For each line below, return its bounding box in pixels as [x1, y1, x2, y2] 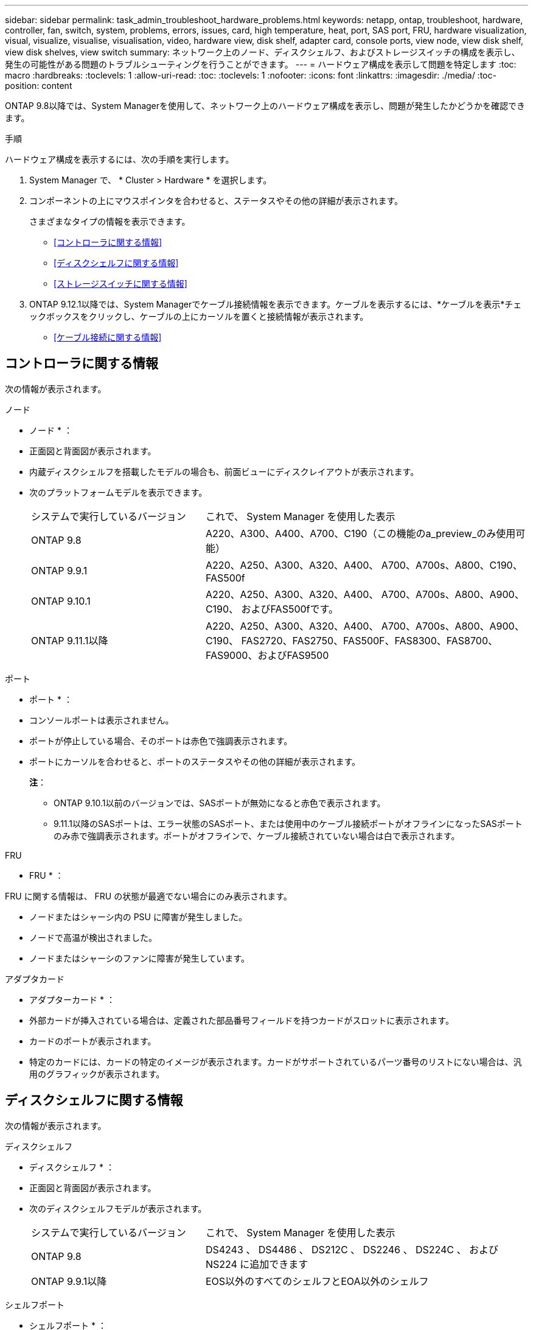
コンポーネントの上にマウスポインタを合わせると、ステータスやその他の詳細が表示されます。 [29, 195, 403, 206]
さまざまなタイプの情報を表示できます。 [29, 216, 190, 227]
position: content [5, 80, 72, 91]
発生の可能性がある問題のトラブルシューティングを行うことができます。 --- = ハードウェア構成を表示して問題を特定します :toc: [5, 59, 517, 69]
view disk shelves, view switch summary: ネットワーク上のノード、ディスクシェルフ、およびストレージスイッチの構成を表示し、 [5, 47, 520, 57]
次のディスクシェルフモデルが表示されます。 [29, 1203, 207, 1214]
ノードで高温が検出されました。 [29, 932, 157, 943]
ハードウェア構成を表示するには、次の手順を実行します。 [5, 154, 234, 164]
